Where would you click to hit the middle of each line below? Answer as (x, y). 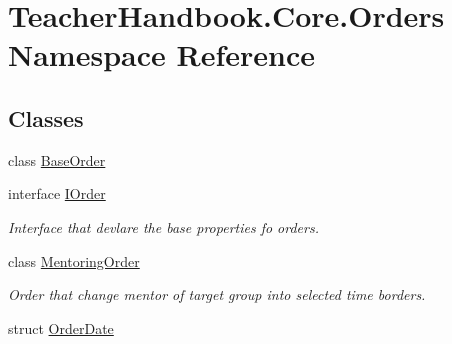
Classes (46, 117)
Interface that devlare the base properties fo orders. (163, 226)
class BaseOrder (57, 159)
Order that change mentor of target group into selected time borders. (217, 294)
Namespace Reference (161, 54)
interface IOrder (57, 193)
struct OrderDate (61, 327)
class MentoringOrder (74, 260)
